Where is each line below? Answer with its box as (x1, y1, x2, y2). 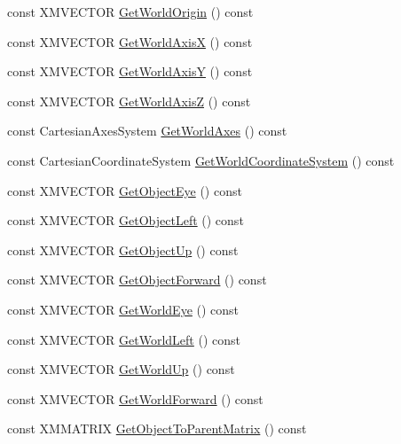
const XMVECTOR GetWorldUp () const (7, 360, 235, 378)
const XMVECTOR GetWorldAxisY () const (7, 62, 253, 81)
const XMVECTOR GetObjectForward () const (7, 270, 267, 289)
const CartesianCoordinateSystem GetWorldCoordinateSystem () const (7, 151, 395, 169)
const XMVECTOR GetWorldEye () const (7, 300, 240, 318)
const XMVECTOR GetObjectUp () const (7, 240, 239, 259)
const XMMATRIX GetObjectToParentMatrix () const (7, 419, 307, 438)
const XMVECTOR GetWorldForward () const (7, 389, 263, 408)
